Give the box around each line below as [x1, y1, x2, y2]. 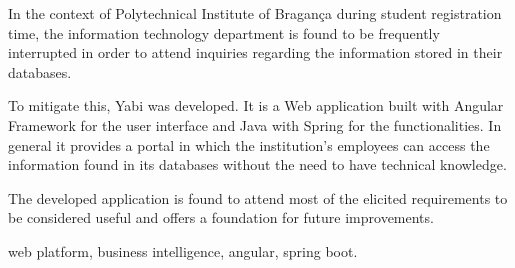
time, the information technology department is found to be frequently [8, 22, 440, 43]
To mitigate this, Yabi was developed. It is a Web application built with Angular [8, 95, 504, 116]
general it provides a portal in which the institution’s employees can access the [8, 134, 490, 155]
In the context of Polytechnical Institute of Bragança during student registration [8, 3, 502, 23]
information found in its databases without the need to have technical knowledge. [8, 154, 507, 175]
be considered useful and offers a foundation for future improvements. [8, 207, 434, 228]
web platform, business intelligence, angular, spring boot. [8, 240, 358, 261]
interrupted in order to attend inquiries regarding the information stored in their [8, 42, 503, 63]
